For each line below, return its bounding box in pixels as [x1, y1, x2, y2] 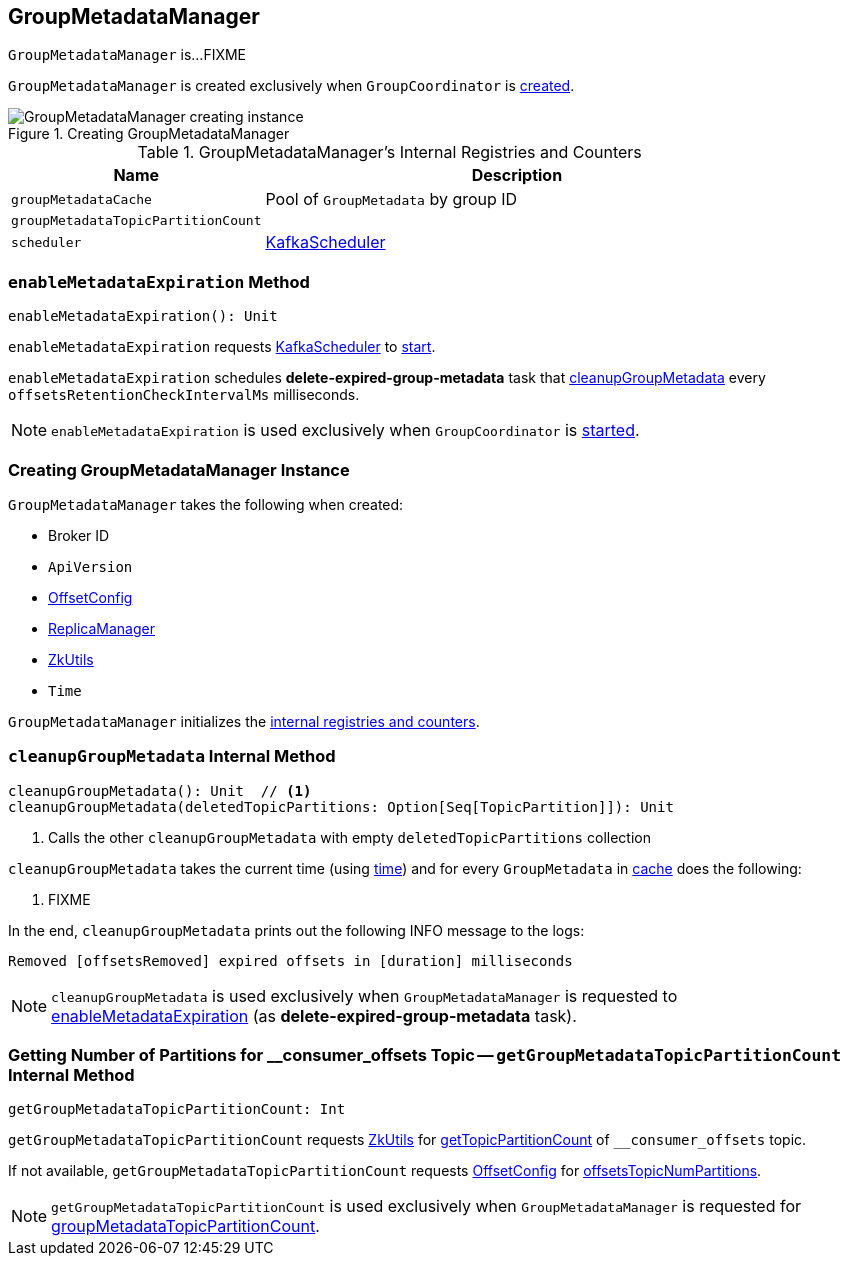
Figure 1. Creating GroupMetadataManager [8, 125, 290, 143]
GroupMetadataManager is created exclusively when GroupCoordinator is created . [8, 77, 575, 95]
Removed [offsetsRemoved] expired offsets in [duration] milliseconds [8, 952, 573, 969]
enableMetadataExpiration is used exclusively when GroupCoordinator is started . [51, 420, 640, 441]
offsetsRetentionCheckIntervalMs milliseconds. [8, 386, 360, 404]
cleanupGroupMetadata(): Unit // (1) [8, 782, 312, 799]
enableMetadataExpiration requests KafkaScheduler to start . [8, 338, 436, 356]
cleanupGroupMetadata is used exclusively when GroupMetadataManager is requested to [51, 985, 678, 1006]
